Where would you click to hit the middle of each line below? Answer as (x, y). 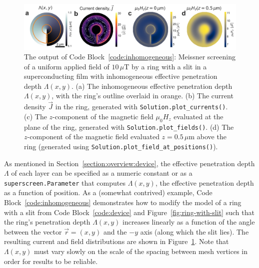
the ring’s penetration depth (47, 222)
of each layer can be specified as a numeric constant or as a (102, 173)
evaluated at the (198, 116)
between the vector (33, 231)
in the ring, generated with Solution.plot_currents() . (141, 107)
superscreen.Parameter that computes (65, 182)
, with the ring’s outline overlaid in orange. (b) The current (142, 96)
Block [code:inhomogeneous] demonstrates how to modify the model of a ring (123, 202)
